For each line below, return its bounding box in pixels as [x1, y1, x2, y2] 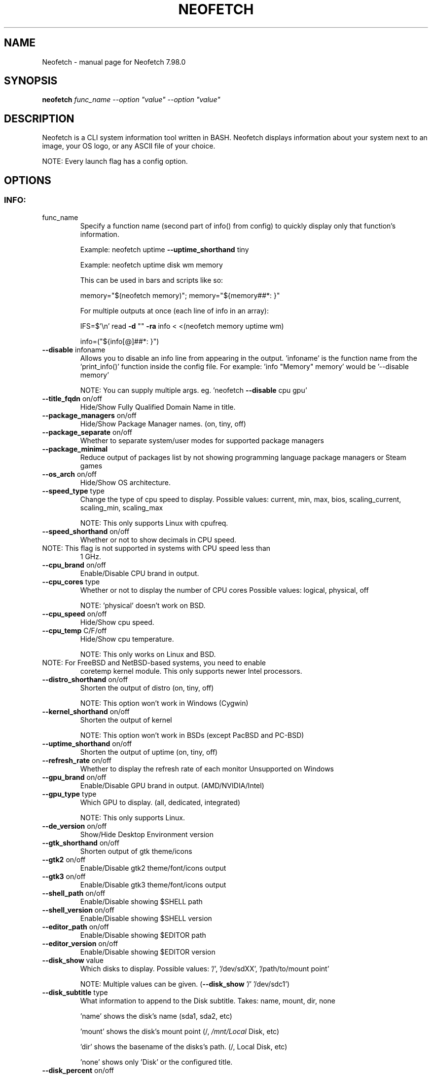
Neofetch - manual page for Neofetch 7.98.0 [42, 57, 186, 66]
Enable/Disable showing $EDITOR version [80, 947, 216, 956]
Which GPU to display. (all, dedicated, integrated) [80, 798, 241, 806]
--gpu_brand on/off [42, 772, 107, 781]
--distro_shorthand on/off [42, 675, 128, 684]
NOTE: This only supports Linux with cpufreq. [80, 518, 228, 527]
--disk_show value [42, 956, 104, 964]
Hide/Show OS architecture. [80, 478, 171, 487]
